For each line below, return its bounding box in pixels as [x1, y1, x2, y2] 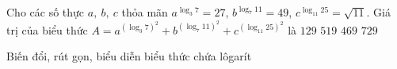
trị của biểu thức [6, 21, 88, 38]
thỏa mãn [121, 4, 168, 20]
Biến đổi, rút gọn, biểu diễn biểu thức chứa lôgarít [6, 48, 252, 64]
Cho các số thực [6, 4, 85, 20]
